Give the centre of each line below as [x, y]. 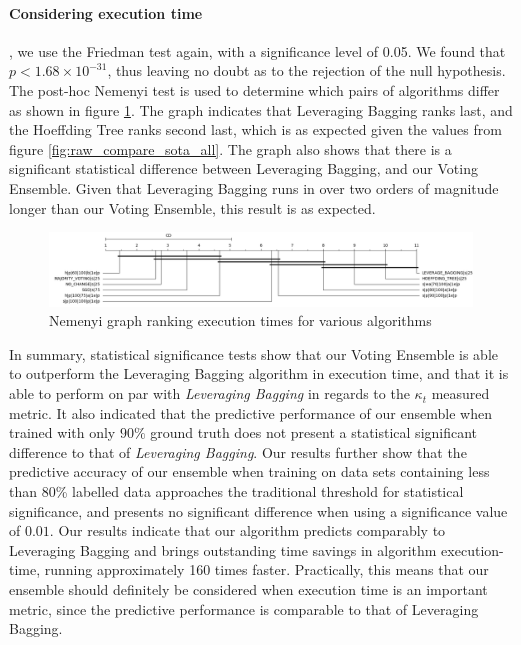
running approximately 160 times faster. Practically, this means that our [266, 569]
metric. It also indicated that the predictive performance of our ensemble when [250, 412]
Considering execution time [106, 12]
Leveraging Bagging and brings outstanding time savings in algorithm [223, 549]
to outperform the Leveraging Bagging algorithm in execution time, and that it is [259, 373]
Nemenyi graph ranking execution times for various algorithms [240, 320]
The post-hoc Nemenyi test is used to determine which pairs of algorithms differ [254, 89]
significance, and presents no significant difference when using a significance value [258, 510]
